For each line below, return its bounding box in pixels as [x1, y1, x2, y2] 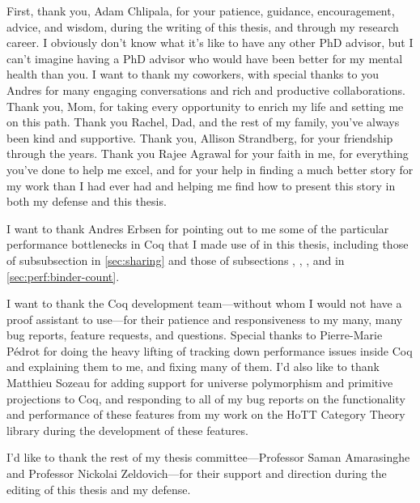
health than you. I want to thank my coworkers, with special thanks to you [6, 66, 379, 83]
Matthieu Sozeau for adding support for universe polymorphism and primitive [6, 374, 393, 391]
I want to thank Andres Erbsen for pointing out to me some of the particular [6, 220, 389, 237]
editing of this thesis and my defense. [6, 480, 191, 497]
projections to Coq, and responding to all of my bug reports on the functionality [6, 390, 405, 407]
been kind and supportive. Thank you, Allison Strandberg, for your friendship [6, 129, 393, 146]
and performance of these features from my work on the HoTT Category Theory [6, 406, 405, 423]
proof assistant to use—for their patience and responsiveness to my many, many [6, 310, 403, 327]
